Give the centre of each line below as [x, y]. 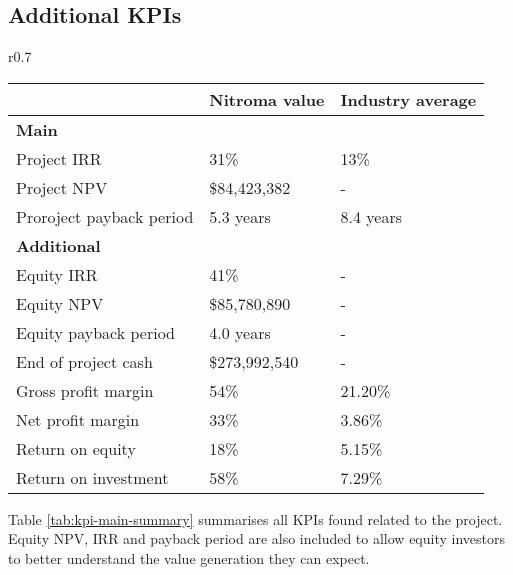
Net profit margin [78, 419]
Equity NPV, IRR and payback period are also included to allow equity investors [256, 538]
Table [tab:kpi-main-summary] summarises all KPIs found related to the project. [255, 518]
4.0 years [240, 332]
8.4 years [371, 216]
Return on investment [92, 477]
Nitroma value [267, 99]
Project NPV [62, 187]
